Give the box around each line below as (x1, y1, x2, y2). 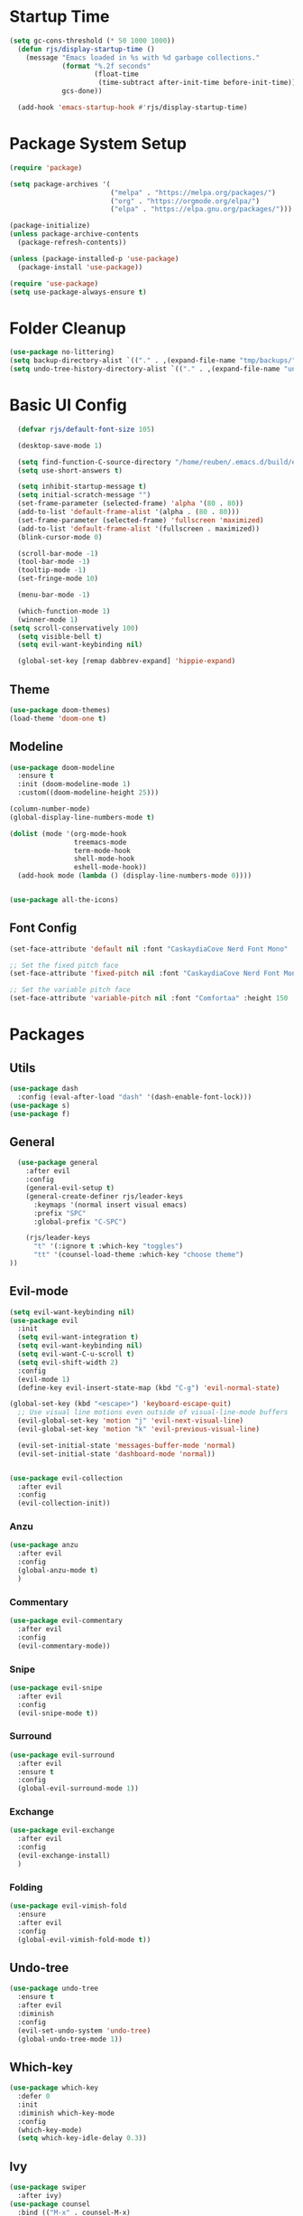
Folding (9, 1881, 43, 1893)
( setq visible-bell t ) (17, 632, 103, 641)
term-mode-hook (73, 846, 131, 855)
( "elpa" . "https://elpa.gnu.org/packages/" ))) (109, 205, 293, 214)
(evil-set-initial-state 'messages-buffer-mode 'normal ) (17, 1441, 236, 1450)
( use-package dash (9, 1085, 78, 1094)
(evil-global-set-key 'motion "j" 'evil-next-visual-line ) (17, 1416, 244, 1425)
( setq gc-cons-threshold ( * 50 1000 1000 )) (9, 36, 176, 45)
